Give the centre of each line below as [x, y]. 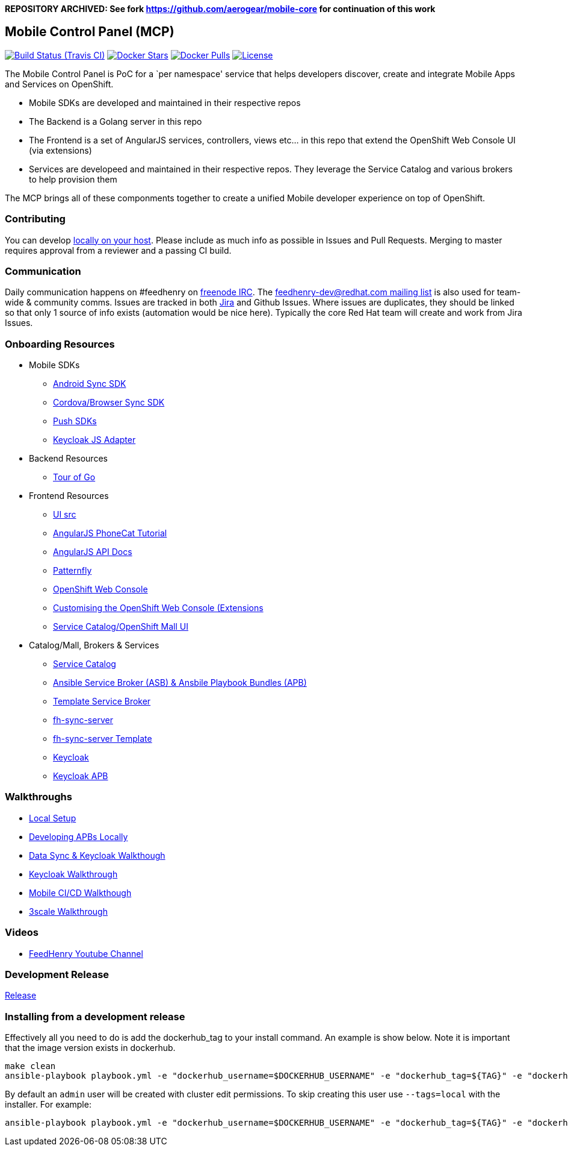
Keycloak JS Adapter [94, 440]
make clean [30, 1066]
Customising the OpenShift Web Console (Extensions [158, 608]
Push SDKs [75, 421]
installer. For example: [48, 1105]
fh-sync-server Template [103, 739]
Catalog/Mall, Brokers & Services [94, 645]
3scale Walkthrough [68, 911]
